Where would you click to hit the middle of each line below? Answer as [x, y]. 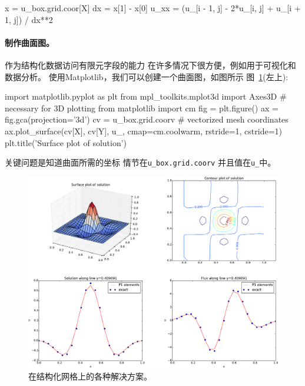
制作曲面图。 [29, 42]
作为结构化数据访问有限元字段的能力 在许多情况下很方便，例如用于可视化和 [150, 65]
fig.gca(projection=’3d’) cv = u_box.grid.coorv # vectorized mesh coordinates [147, 119]
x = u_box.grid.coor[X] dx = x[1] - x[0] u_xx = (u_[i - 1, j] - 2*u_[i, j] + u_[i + [153, 8]
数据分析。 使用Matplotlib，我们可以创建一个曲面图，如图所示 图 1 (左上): [147, 76]
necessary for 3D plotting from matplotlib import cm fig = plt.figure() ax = [142, 108]
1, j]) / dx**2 [29, 19]
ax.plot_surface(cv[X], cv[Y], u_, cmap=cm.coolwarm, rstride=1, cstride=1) [144, 131]
